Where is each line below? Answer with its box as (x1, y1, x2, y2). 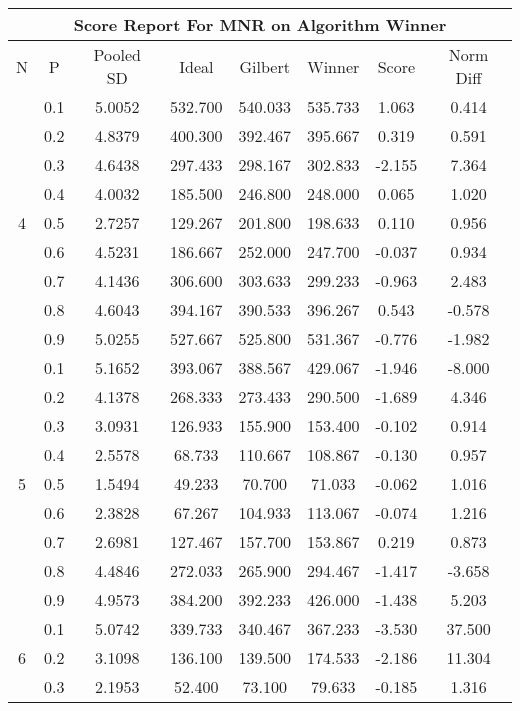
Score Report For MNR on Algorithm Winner (73, 13, 447, 36)
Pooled (93, 43, 141, 66)
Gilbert (239, 54, 290, 78)
